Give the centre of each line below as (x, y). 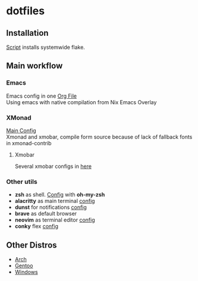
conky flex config (36, 226)
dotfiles (26, 11)
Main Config (21, 130)
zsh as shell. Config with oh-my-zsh (60, 195)
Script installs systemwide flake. (45, 47)
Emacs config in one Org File (42, 96)
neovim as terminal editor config (55, 220)
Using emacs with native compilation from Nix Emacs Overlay (81, 102)
